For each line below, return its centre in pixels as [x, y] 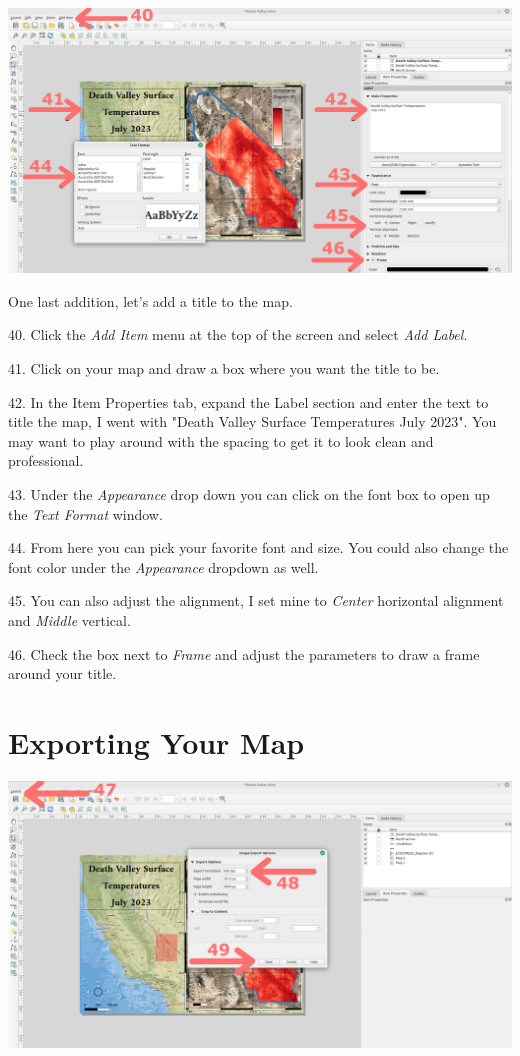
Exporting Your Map [156, 741]
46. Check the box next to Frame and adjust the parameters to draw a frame [244, 653]
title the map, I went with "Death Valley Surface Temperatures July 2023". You [252, 421]
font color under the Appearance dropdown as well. [163, 566]
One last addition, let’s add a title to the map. [150, 300]
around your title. [62, 673]
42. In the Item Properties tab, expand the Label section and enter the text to [248, 401]
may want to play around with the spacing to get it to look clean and [221, 440]
